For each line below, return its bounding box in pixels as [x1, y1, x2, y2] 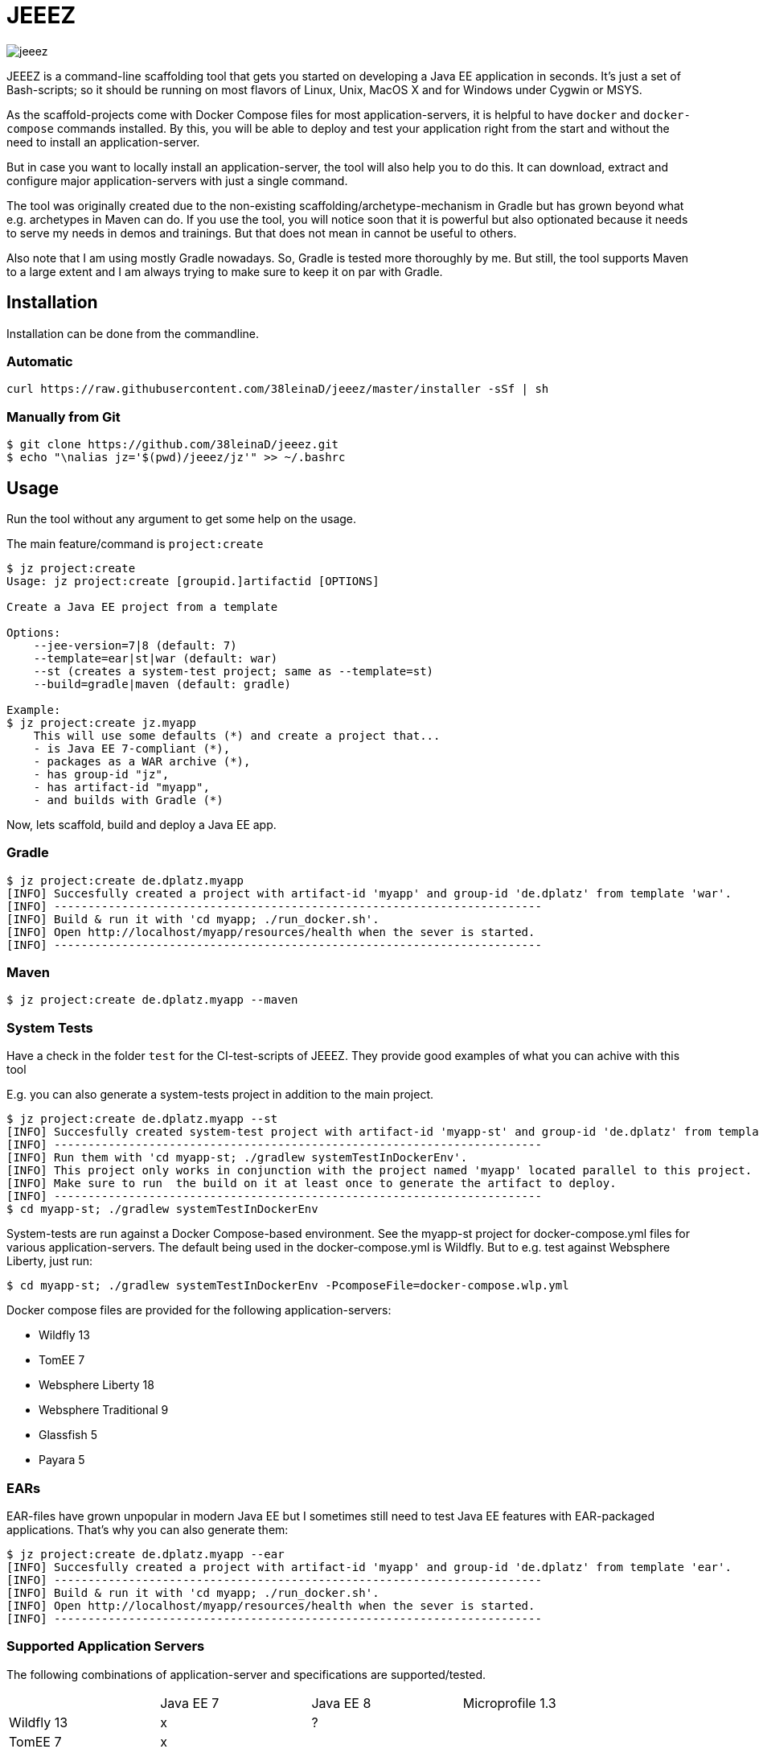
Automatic [6, 353, 73, 369]
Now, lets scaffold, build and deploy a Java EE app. [6, 817, 277, 831]
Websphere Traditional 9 [39, 1403, 169, 1417]
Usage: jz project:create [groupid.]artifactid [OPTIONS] [6, 574, 379, 588]
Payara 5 [39, 1453, 85, 1467]
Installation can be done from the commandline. [6, 326, 260, 340]
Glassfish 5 [39, 1428, 97, 1442]
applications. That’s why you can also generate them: [6, 1522, 289, 1536]
